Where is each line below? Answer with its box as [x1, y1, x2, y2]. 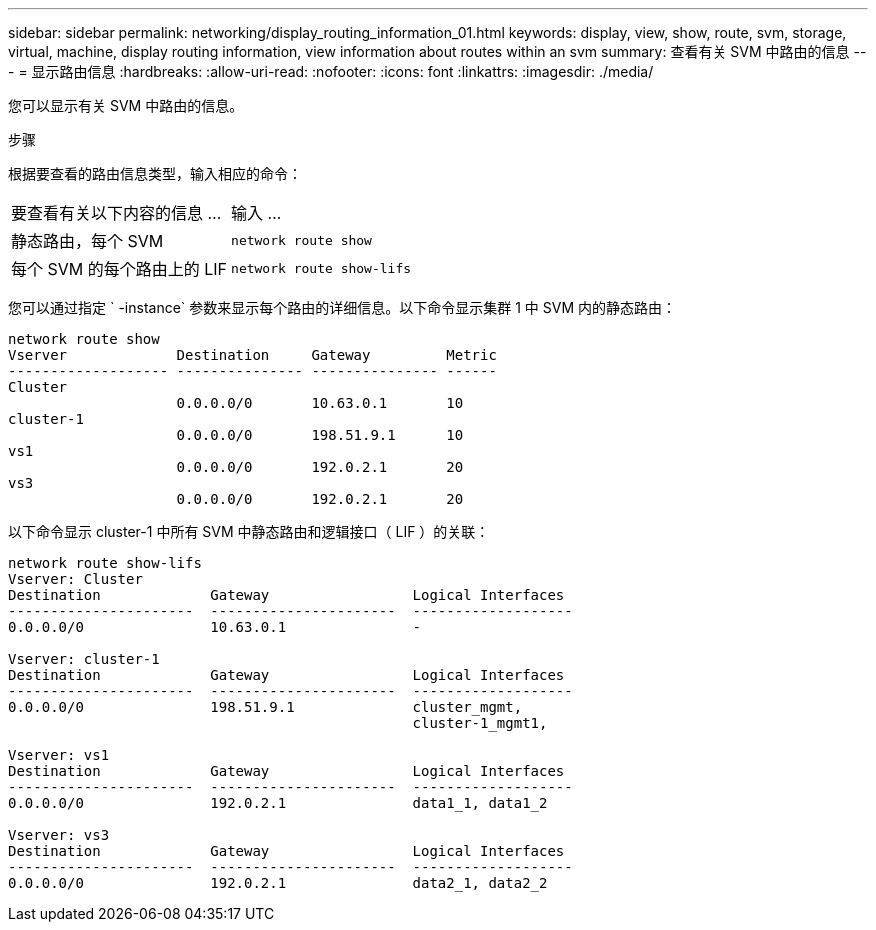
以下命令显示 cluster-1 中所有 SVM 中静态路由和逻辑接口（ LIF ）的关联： [8, 523, 490, 540]
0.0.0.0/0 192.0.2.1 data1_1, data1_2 [8, 795, 548, 811]
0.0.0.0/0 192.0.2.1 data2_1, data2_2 [8, 875, 548, 891]
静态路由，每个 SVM [11, 231, 164, 251]
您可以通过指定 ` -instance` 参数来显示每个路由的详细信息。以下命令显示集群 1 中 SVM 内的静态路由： [8, 299, 677, 316]
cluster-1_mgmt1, [412, 715, 548, 731]
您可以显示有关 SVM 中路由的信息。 [8, 97, 244, 114]
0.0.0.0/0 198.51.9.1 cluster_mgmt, [8, 699, 523, 715]
